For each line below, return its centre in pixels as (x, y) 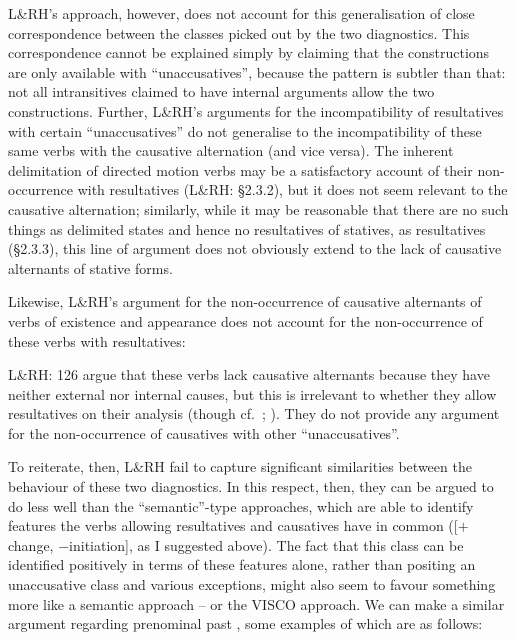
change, (31, 544)
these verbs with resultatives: (97, 340)
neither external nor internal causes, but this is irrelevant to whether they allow (252, 393)
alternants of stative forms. (90, 267)
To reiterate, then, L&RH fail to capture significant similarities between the (240, 466)
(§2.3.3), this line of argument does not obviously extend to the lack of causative (255, 248)
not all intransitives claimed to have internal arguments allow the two (221, 91)
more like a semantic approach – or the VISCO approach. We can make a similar (256, 603)
